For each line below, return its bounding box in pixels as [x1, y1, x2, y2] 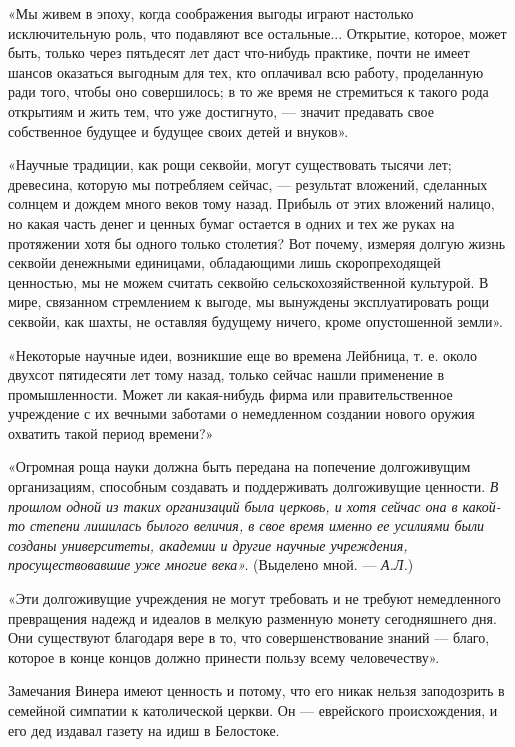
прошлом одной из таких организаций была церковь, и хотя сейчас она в [8, 495, 458, 516]
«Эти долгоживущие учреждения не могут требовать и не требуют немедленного [8, 588, 501, 609]
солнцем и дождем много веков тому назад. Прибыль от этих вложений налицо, [8, 193, 495, 214]
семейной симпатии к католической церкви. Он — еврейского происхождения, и [8, 700, 498, 720]
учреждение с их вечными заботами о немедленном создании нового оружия [8, 403, 475, 424]
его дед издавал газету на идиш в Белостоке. [8, 719, 280, 740]
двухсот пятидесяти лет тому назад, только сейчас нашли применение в [8, 364, 445, 385]
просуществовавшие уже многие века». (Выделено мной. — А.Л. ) [8, 554, 414, 575]
